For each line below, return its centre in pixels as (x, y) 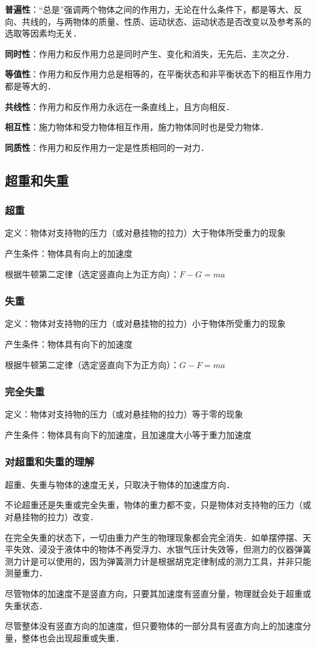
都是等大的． (30, 85)
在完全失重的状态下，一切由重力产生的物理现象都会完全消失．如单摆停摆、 (154, 537)
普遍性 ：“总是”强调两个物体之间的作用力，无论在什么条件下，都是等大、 (149, 9)
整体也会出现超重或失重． (73, 637)
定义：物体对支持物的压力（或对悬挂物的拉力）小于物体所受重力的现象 (145, 323)
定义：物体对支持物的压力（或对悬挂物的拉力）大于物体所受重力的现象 (145, 233)
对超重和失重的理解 (50, 462)
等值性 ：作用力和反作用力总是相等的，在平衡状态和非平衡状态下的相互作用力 (158, 74)
